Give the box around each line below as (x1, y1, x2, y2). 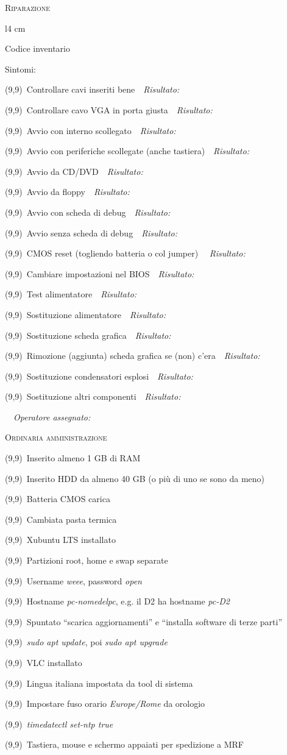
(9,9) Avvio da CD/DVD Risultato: (5, 165, 143, 177)
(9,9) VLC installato (5, 656, 82, 668)
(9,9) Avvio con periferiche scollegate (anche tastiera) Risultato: (5, 144, 249, 157)
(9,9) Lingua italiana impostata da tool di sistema (5, 676, 193, 689)
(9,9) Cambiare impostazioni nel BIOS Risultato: (5, 267, 194, 280)
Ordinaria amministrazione (5, 431, 107, 444)
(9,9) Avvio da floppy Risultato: (5, 185, 130, 198)
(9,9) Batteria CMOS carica (5, 492, 110, 505)
